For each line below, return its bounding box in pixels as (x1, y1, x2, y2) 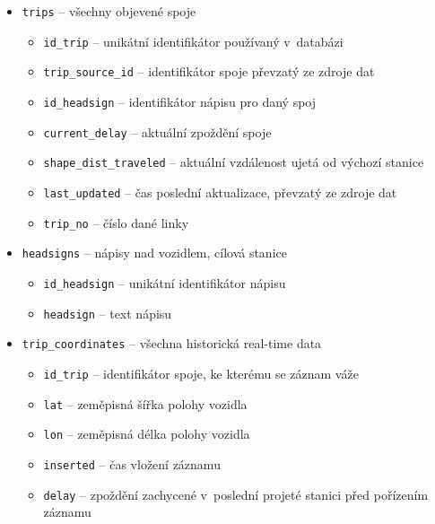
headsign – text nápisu (43, 303, 172, 322)
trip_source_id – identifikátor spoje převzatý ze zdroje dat (43, 62, 375, 81)
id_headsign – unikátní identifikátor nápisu (43, 273, 286, 292)
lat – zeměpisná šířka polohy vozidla (43, 394, 248, 413)
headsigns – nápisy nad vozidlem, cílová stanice (22, 243, 287, 262)
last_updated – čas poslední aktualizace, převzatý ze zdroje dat (43, 182, 397, 201)
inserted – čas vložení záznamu (43, 454, 221, 473)
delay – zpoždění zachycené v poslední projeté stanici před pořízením (43, 485, 429, 503)
